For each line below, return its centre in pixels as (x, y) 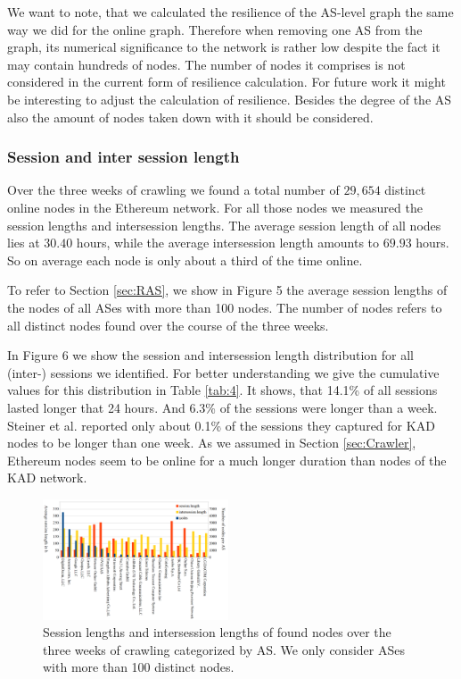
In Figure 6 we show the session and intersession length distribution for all (210, 355)
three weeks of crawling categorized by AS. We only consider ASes (224, 649)
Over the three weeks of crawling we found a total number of (173, 190)
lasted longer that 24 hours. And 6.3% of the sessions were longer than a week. (222, 407)
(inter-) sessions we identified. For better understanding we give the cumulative (223, 372)
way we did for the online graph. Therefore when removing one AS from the (215, 29)
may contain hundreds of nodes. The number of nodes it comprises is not (206, 64)
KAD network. (47, 478)
